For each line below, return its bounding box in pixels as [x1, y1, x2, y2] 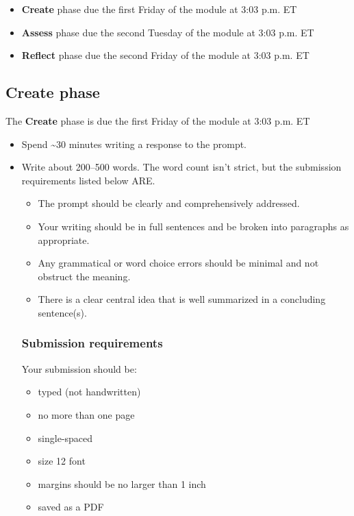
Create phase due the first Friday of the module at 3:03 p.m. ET [21, 2, 297, 16]
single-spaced [38, 430, 93, 445]
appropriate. [38, 232, 90, 247]
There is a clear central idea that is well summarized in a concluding [38, 292, 326, 306]
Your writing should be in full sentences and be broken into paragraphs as [38, 219, 349, 233]
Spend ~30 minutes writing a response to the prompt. [21, 136, 246, 151]
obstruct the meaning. [38, 269, 131, 283]
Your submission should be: [21, 361, 137, 376]
